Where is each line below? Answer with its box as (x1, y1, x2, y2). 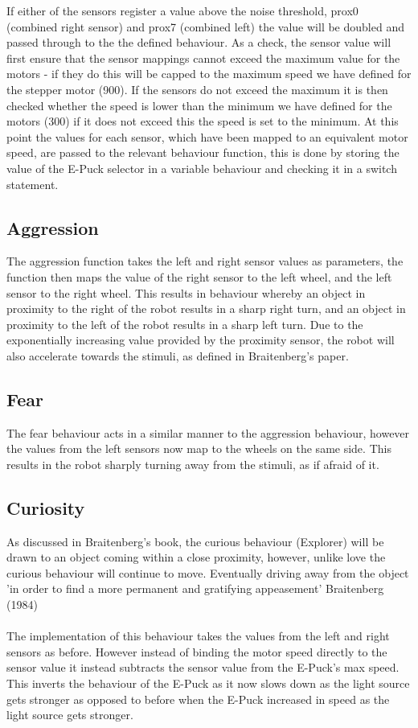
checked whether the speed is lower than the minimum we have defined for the (6, 97, 392, 113)
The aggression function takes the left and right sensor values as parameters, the (6, 253, 404, 269)
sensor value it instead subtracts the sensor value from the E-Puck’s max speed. (6, 659, 400, 676)
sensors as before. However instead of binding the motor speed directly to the (6, 643, 387, 660)
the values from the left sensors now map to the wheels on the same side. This (6, 440, 391, 457)
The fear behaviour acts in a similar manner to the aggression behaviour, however (6, 424, 410, 441)
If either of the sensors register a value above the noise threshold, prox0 (6, 2, 359, 19)
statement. (6, 175, 59, 192)
